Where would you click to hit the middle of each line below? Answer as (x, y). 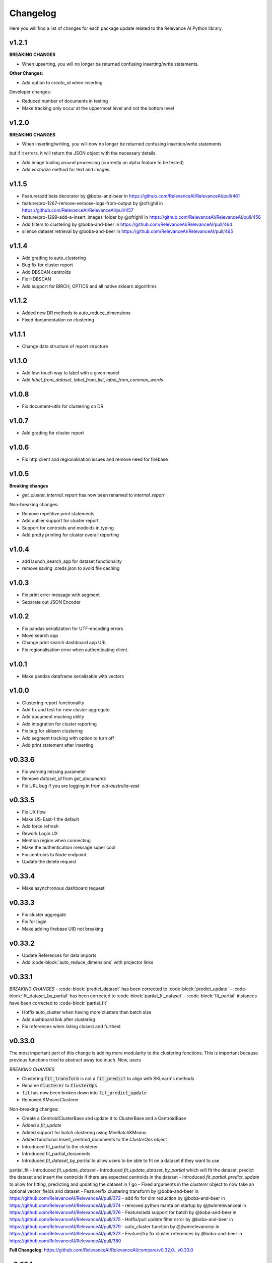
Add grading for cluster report (53, 432)
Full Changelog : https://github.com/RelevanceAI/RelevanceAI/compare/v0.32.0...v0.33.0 (101, 1250)
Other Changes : (26, 73)
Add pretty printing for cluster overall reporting (71, 535)
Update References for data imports (59, 955)
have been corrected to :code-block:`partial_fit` (58, 1003)
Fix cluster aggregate (44, 915)
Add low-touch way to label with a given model (71, 373)
